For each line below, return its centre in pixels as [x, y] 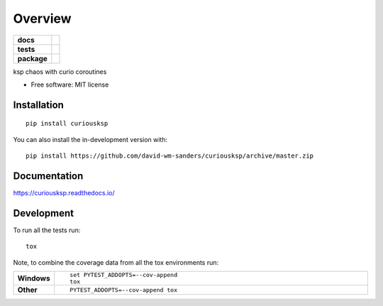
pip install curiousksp [67, 124]
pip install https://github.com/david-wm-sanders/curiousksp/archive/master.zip [170, 156]
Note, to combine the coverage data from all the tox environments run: [116, 262]
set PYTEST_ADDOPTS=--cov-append [123, 275]
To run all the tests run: [47, 230]
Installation [38, 105]
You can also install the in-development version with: [90, 139]
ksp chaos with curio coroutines [60, 72]
